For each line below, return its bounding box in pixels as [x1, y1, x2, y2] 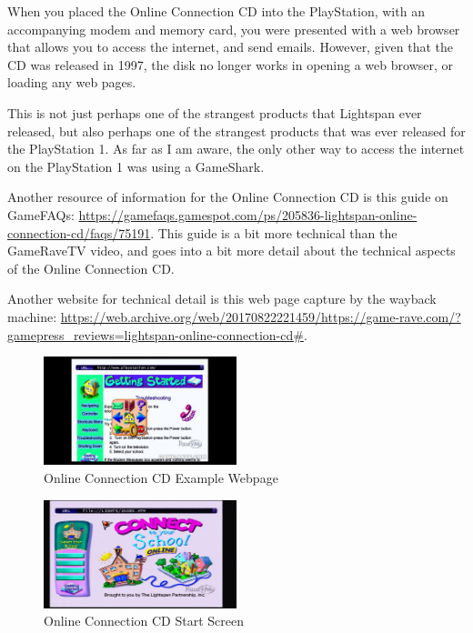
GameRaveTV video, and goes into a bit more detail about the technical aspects [7, 241, 456, 260]
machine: [7, 306, 57, 326]
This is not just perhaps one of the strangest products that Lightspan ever [7, 103, 422, 122]
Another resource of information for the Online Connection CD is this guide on [7, 187, 448, 206]
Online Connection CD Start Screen [44, 611, 245, 630]
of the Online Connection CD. [7, 258, 175, 277]
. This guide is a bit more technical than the [150, 223, 398, 242]
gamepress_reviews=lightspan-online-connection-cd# [7, 325, 304, 344]
